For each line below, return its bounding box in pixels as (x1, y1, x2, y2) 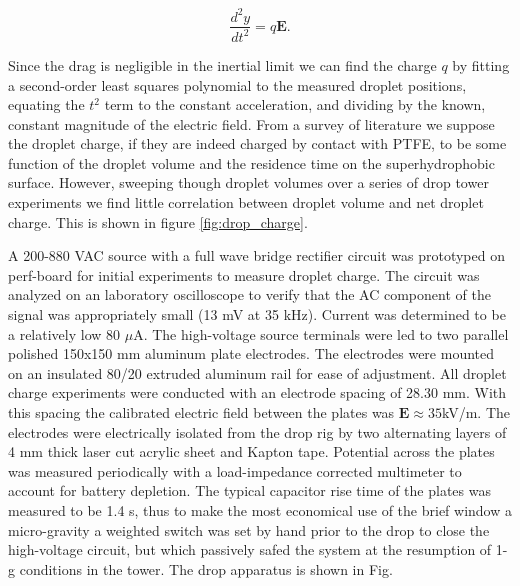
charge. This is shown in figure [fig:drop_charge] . (8, 211, 308, 232)
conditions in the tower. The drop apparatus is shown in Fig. (19, 558, 393, 579)
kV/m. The (441, 402, 511, 422)
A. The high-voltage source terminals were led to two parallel (133, 323, 509, 344)
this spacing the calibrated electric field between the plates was (8, 402, 395, 422)
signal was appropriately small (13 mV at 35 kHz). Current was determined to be (8, 304, 506, 325)
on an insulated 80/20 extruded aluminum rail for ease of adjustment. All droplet (8, 362, 507, 383)
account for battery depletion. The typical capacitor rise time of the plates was (8, 480, 491, 501)
